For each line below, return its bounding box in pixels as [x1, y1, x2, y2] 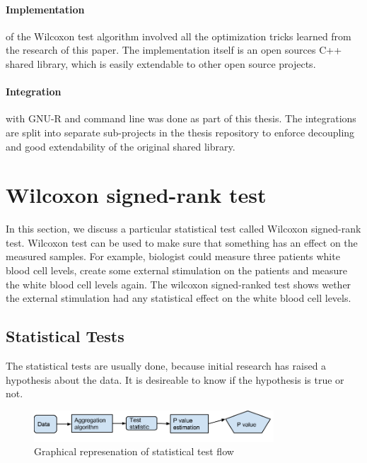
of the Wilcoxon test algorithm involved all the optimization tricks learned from [6, 28, 351, 43]
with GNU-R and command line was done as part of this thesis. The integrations [6, 111, 356, 126]
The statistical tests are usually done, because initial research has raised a [6, 358, 327, 373]
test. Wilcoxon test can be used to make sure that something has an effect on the [6, 235, 358, 250]
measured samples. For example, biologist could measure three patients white [6, 249, 340, 264]
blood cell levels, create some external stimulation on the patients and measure [6, 263, 348, 278]
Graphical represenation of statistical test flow [34, 444, 234, 459]
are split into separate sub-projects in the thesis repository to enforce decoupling [6, 124, 355, 139]
